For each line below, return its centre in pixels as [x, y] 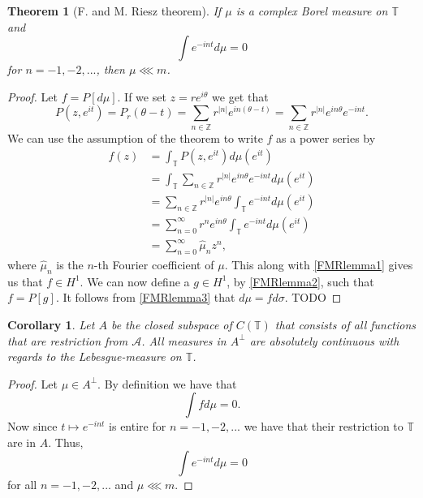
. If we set [142, 96]
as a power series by [326, 137]
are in [22, 442]
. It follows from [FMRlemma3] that [145, 297]
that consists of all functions [345, 324]
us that [25, 281]
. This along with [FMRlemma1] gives [319, 264]
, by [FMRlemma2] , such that [300, 281]
